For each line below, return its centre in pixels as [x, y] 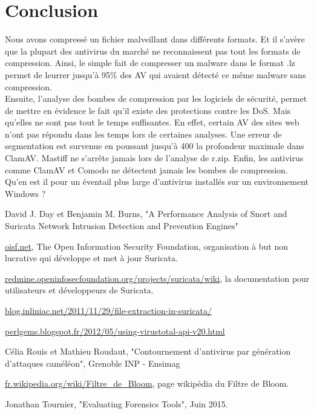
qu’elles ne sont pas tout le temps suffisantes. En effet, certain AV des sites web [152, 122]
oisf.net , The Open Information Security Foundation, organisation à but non [147, 246]
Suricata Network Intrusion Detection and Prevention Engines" [122, 226]
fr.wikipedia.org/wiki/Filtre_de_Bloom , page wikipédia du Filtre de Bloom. [147, 383]
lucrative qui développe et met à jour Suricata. [91, 258]
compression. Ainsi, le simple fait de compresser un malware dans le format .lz [150, 63]
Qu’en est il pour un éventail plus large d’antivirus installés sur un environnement [157, 182]
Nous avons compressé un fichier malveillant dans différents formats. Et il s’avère [155, 39]
